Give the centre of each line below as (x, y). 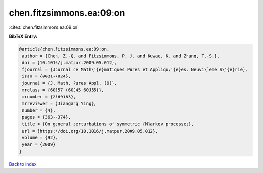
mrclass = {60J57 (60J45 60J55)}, (63, 90)
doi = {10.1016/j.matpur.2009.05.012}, (69, 63)
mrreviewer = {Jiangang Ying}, (59, 104)
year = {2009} (39, 144)
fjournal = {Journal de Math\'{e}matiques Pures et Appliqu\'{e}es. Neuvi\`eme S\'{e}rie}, (135, 70)
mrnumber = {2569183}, (49, 97)
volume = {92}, (40, 138)
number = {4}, (39, 110)
